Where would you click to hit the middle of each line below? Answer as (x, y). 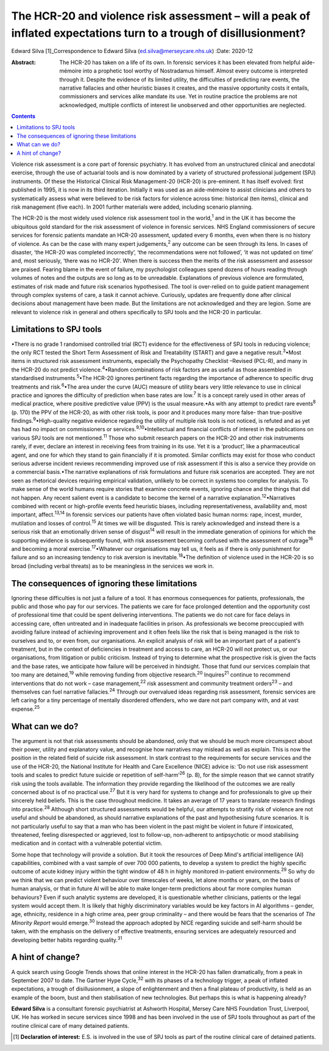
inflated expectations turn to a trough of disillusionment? (158, 33)
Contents (23, 117)
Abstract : (23, 62)
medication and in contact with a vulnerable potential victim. (87, 843)
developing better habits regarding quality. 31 (67, 939)
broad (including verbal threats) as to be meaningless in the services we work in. (113, 566)
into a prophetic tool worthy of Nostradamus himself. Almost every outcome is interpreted (195, 71)
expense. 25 (26, 708)
